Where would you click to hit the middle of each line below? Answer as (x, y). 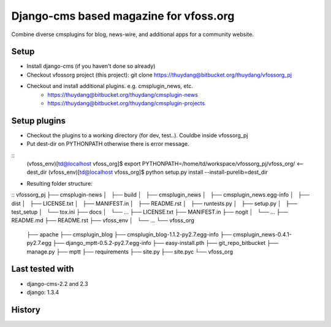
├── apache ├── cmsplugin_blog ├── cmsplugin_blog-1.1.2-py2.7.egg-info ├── (129, 234)
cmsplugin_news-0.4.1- (262, 234)
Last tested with (43, 269)
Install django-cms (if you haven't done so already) (91, 66)
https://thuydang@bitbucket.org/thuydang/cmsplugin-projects (126, 103)
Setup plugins (39, 120)
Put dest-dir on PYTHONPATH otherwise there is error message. (108, 144)
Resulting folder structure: (60, 183)
